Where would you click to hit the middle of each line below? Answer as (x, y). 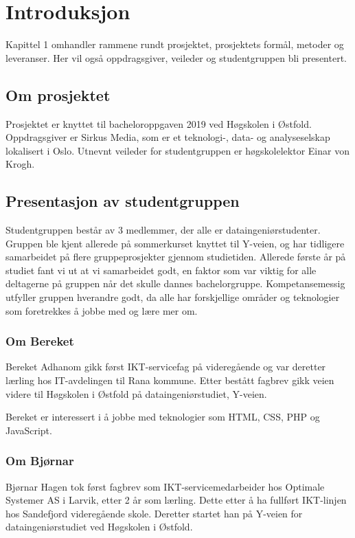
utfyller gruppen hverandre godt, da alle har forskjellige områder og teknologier (173, 297)
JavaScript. (29, 430)
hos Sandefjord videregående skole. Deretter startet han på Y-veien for (154, 513)
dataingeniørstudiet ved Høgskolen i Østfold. (99, 527)
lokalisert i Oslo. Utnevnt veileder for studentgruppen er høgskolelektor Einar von (177, 150)
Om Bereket (40, 341)
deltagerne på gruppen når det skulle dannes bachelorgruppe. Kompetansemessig (175, 283)
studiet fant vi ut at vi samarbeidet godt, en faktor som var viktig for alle (161, 270)
